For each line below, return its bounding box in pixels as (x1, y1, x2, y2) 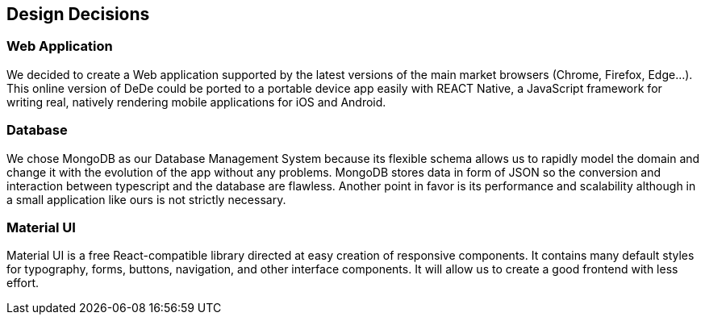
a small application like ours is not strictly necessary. (6, 192, 286, 206)
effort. (6, 276, 40, 290)
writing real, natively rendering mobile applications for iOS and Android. (6, 94, 386, 109)
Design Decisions (6, 4, 150, 24)
